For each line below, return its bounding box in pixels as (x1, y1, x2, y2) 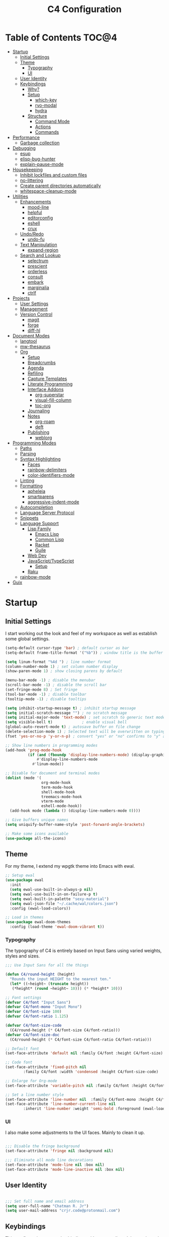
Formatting (20, 483, 43, 489)
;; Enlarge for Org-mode (5, 1078, 57, 1083)
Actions (35, 124, 51, 130)
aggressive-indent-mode (27, 498, 79, 505)
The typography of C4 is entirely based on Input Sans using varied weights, (5, 947, 162, 954)
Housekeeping (12, 166, 43, 173)
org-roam (35, 418, 55, 424)
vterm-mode (41, 799, 64, 804)
